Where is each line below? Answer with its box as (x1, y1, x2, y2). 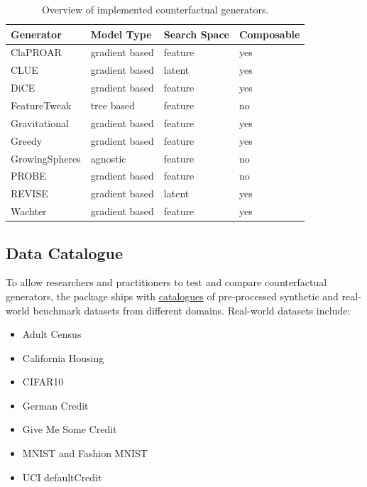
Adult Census (22, 327, 82, 341)
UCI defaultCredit (22, 469, 102, 484)
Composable (239, 26, 300, 41)
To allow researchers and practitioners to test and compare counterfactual (6, 275, 327, 290)
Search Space (163, 26, 229, 41)
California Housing (22, 350, 104, 365)
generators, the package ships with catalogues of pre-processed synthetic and (6, 288, 339, 303)
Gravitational (11, 115, 69, 130)
